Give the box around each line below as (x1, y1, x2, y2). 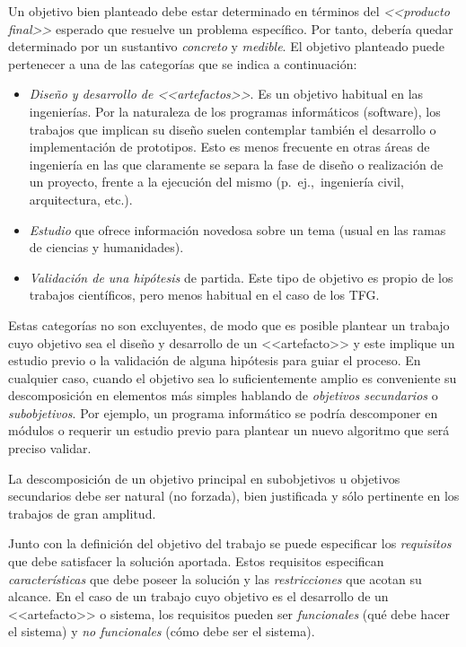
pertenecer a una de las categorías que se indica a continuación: (8, 54, 357, 73)
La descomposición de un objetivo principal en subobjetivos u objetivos (8, 468, 400, 487)
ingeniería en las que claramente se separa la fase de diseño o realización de (29, 154, 444, 173)
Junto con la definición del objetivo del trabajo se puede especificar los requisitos (8, 534, 452, 553)
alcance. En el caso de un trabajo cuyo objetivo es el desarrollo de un (8, 587, 389, 606)
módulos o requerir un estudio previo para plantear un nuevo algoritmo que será (8, 421, 450, 440)
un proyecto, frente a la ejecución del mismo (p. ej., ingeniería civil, (29, 172, 404, 191)
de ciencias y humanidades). (29, 238, 184, 257)
